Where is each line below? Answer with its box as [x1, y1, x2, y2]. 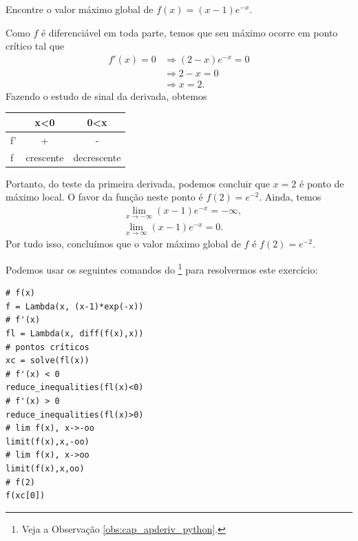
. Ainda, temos [259, 190, 322, 204]
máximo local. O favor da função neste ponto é [6, 190, 203, 204]
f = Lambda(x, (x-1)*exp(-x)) [6, 301, 144, 312]
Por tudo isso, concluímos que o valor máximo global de [6, 236, 241, 251]
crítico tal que [6, 39, 65, 53]
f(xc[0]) [6, 491, 45, 501]
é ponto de [299, 176, 344, 190]
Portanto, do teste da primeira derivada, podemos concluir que [6, 176, 271, 190]
